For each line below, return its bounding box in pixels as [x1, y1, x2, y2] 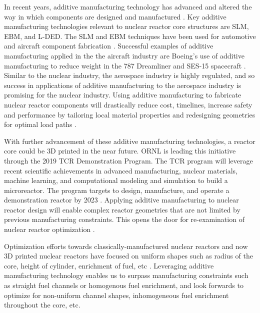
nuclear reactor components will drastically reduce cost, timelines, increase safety [4, 99, 252, 109]
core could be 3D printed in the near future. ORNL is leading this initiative [4, 145, 236, 156]
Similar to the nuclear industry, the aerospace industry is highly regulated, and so [4, 70, 255, 80]
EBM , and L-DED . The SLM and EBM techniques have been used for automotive [4, 30, 256, 41]
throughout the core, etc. [4, 299, 80, 310]
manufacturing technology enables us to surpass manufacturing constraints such [4, 270, 248, 280]
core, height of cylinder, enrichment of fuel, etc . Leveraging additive [4, 260, 214, 270]
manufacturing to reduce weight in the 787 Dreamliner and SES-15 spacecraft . [4, 60, 246, 70]
